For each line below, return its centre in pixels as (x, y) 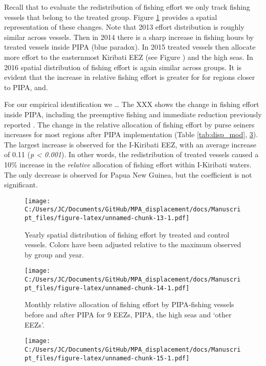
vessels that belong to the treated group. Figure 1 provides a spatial (111, 17)
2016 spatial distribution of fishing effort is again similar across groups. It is (123, 67)
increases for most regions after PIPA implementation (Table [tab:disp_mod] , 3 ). (131, 134)
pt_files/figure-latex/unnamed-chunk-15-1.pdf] (107, 358)
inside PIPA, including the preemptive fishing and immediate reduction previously (133, 114)
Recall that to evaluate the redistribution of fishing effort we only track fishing (127, 7)
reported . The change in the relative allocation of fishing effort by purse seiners (129, 124)
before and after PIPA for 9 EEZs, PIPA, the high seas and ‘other (128, 314)
